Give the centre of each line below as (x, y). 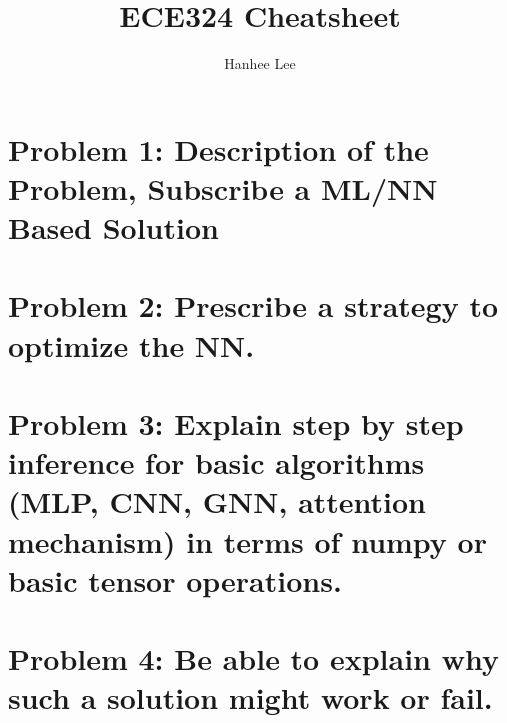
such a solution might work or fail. (250, 697)
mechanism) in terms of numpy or (247, 540)
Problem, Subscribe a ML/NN (223, 187)
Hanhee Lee (260, 63)
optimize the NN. (131, 344)
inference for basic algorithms (216, 462)
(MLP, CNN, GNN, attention (217, 501)
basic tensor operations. (175, 579)
